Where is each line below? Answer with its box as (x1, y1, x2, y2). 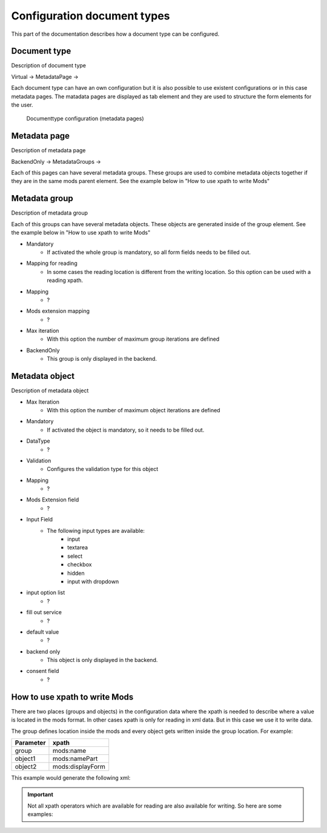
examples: (27, 811, 54, 818)
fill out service (26, 609, 62, 616)
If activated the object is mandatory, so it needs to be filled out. (47, 426, 205, 433)
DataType (26, 437, 51, 445)
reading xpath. (47, 276, 84, 284)
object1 (15, 754, 36, 763)
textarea (67, 544, 88, 551)
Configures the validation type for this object (47, 466, 159, 473)
